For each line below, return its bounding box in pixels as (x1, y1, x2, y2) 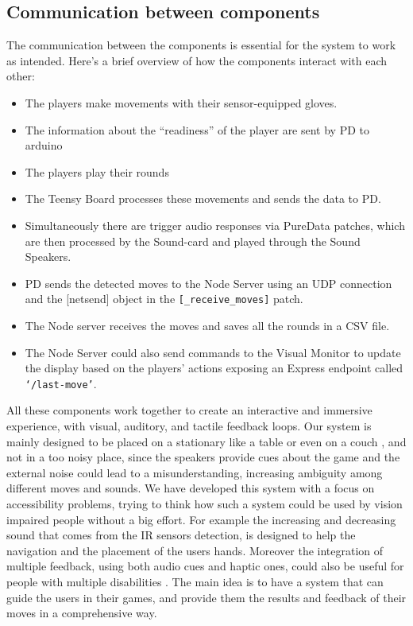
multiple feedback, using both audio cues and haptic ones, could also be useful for (6, 558, 404, 574)
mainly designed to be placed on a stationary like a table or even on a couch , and (6, 433, 407, 449)
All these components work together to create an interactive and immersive (6, 402, 372, 418)
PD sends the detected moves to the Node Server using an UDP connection (25, 274, 392, 291)
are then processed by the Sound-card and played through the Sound (25, 232, 361, 249)
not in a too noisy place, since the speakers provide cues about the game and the (6, 449, 400, 465)
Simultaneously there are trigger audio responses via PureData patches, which (25, 216, 405, 233)
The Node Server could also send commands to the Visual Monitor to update (25, 344, 401, 360)
